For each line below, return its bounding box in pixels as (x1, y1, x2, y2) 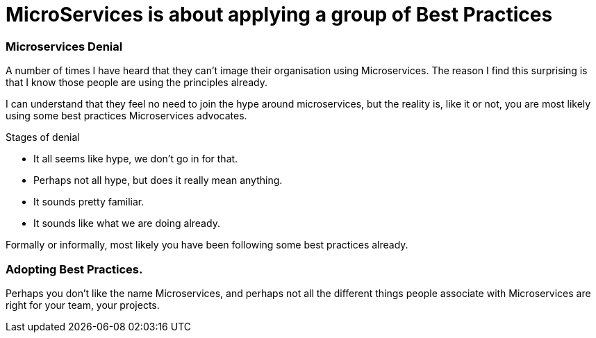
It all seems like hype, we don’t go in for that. (33, 153, 238, 165)
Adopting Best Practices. (6, 262, 143, 276)
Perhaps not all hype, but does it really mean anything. (33, 174, 283, 187)
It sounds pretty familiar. (33, 196, 144, 208)
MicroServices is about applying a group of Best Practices (6, 3, 553, 26)
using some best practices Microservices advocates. (6, 110, 247, 122)
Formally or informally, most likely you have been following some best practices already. (6, 239, 408, 251)
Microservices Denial (6, 39, 123, 53)
